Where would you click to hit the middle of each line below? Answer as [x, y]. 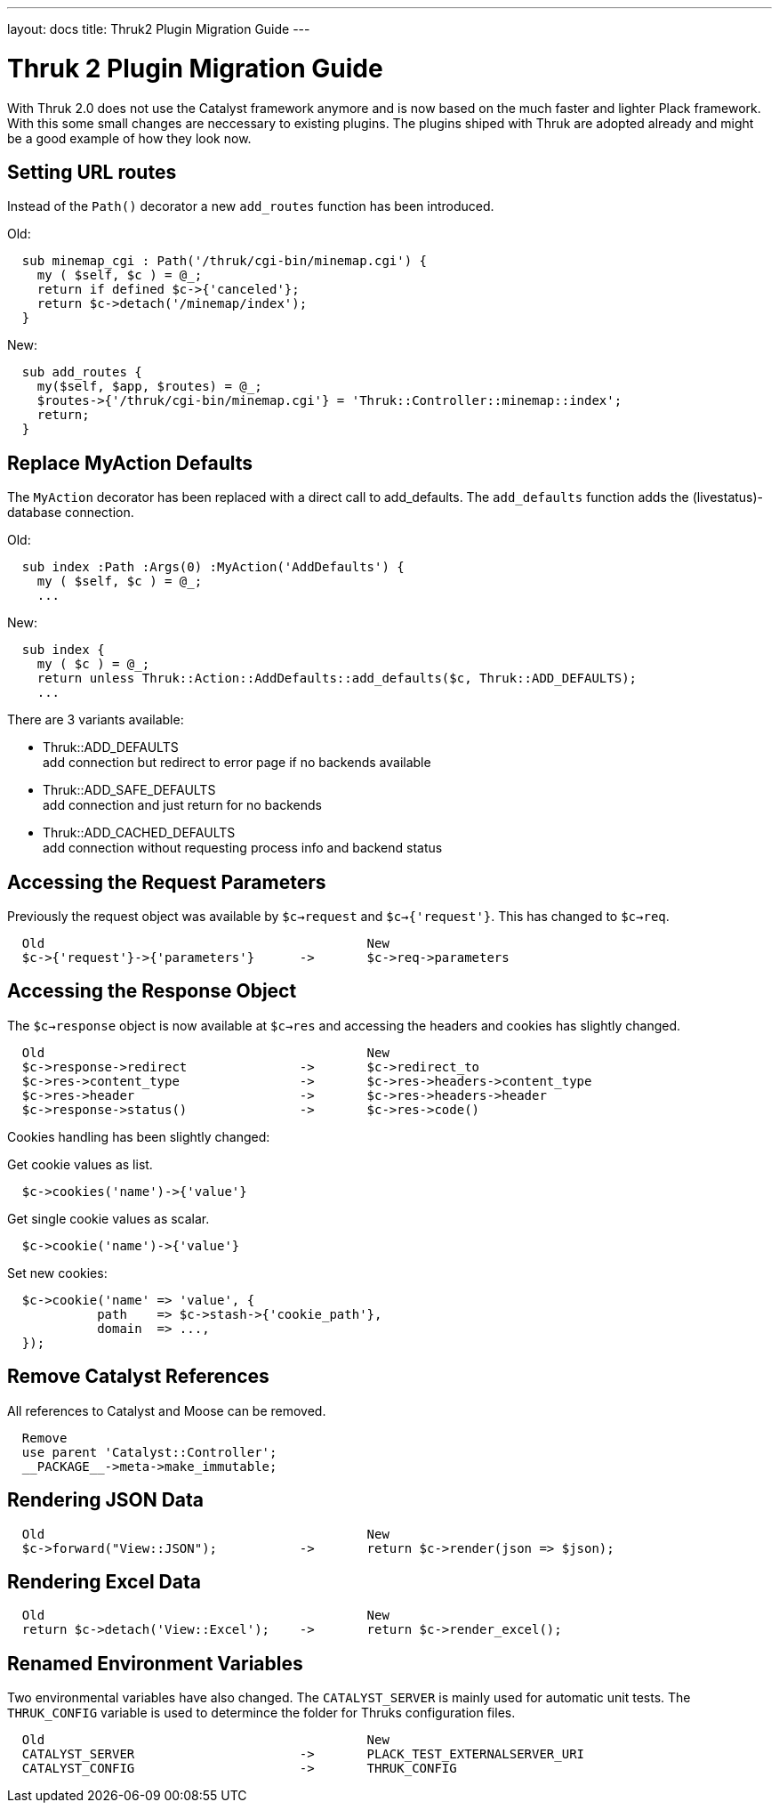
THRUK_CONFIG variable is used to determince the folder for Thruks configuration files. [261, 1713]
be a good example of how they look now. [129, 138]
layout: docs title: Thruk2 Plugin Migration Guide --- [159, 29]
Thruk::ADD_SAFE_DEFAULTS [129, 790]
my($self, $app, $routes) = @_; [149, 387]
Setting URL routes [92, 172]
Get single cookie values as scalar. [108, 1218]
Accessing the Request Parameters [167, 882]
